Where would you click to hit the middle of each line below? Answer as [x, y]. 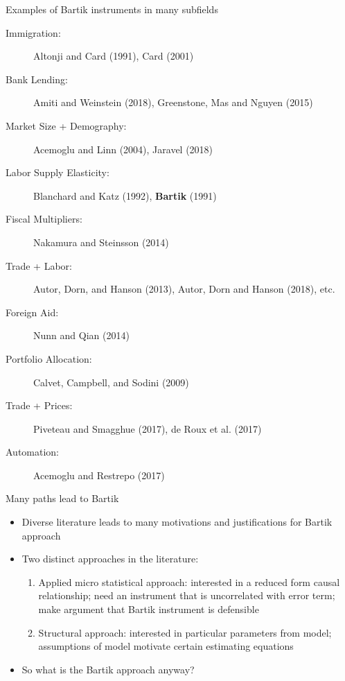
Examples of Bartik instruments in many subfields [112, 9]
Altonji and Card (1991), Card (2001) [114, 56]
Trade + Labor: [39, 265]
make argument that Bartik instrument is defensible [149, 609]
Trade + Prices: [39, 405]
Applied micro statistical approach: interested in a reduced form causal [189, 581]
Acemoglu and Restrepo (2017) [99, 475]
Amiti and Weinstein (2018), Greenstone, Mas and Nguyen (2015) [173, 102]
